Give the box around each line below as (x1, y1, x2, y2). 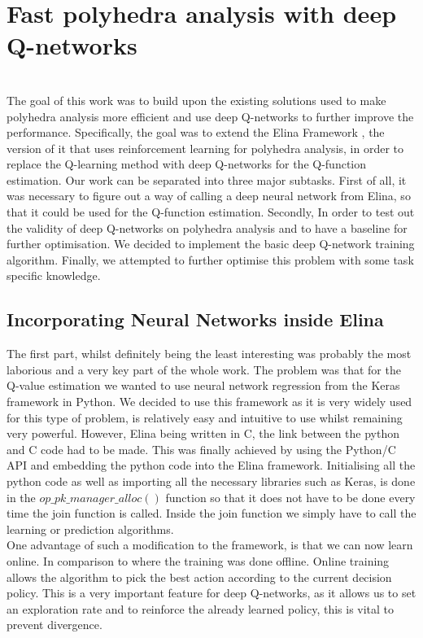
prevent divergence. (7, 616, 102, 633)
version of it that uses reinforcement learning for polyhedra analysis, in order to (7, 139, 404, 156)
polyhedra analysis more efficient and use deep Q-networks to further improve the (7, 107, 414, 125)
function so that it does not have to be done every (165, 488, 416, 505)
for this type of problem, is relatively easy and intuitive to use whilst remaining (7, 409, 403, 426)
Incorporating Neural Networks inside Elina (7, 307, 384, 332)
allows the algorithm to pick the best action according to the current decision (7, 568, 392, 585)
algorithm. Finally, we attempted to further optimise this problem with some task (7, 251, 414, 268)
